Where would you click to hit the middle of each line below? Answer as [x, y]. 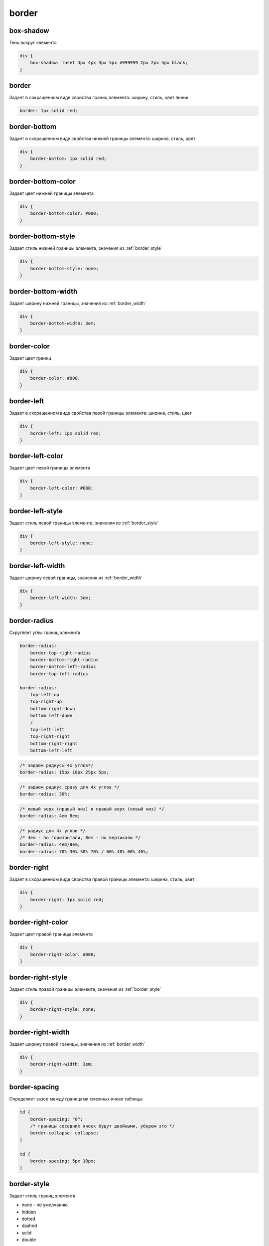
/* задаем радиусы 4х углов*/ [57, 765]
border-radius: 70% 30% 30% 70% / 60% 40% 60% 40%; [84, 852]
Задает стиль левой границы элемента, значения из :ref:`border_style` [84, 523]
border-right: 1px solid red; [67, 899]
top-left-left [47, 729]
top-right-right [50, 737]
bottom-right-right [54, 743]
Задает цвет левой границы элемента [50, 468]
